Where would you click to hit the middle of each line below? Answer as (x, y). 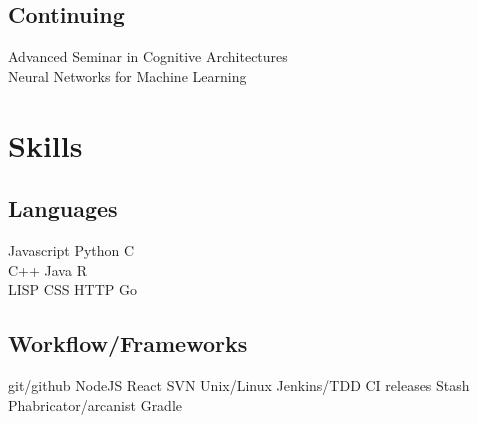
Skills (45, 144)
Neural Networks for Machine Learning (127, 75)
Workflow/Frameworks (128, 343)
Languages (63, 208)
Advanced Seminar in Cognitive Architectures (148, 56)
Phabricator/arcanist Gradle (95, 404)
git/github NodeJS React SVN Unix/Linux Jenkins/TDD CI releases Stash (239, 384)
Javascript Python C (71, 249)
